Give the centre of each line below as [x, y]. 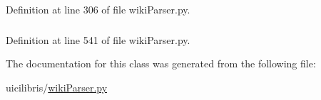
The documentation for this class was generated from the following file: [161, 63]
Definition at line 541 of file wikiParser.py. [98, 39]
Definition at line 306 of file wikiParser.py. [98, 9]
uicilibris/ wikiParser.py [57, 87]
